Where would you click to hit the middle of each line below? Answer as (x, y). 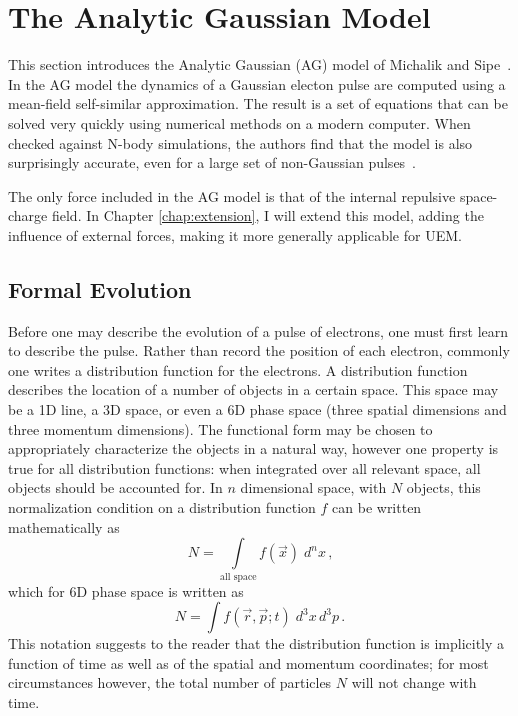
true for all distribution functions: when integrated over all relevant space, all (244, 467)
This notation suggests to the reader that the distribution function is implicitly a (256, 643)
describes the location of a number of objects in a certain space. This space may (253, 389)
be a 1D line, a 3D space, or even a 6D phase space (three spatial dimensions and (257, 409)
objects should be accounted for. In (115, 487)
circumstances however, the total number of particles (170, 682)
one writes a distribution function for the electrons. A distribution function (238, 369)
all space (238, 576)
